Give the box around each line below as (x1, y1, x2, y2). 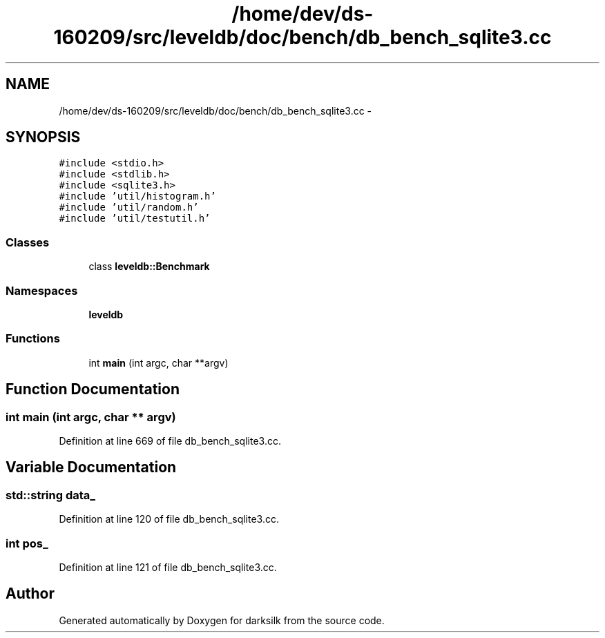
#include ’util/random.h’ (59, 202, 199, 213)
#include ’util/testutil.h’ (59, 213, 211, 224)
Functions (6, 331, 60, 346)
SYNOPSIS (6, 128, 81, 146)
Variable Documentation (6, 458, 177, 476)
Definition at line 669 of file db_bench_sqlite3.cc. (59, 434, 281, 447)
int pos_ (6, 536, 48, 550)
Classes (6, 235, 50, 249)
